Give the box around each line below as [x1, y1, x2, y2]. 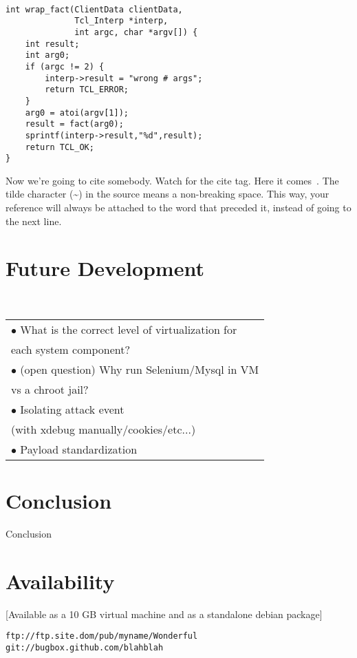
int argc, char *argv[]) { [74, 27, 198, 37]
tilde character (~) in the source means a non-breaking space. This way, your [6, 187, 329, 201]
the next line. [6, 213, 62, 228]
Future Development [6, 254, 204, 282]
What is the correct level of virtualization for [20, 321, 237, 337]
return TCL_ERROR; [45, 85, 129, 95]
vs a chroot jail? [11, 381, 89, 397]
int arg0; [25, 50, 70, 61]
